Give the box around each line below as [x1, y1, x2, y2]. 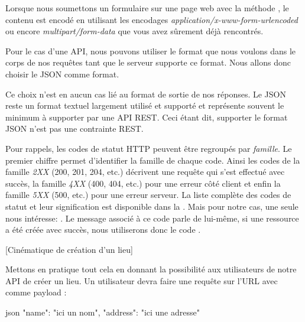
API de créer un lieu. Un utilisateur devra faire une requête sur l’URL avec [5, 274, 278, 287]
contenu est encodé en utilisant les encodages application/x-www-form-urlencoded [5, 13, 298, 25]
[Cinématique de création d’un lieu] [5, 243, 133, 255]
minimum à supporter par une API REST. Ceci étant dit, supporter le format [5, 110, 288, 123]
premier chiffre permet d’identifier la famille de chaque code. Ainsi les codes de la [5, 154, 300, 166]
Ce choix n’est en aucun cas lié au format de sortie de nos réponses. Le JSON [5, 87, 286, 100]
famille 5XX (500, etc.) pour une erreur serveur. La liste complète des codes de [5, 188, 291, 201]
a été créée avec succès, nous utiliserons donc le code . [5, 223, 201, 236]
